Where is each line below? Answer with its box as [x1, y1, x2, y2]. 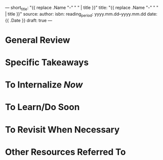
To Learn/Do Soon [5, 102, 80, 113]
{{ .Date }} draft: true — [5, 17, 52, 23]
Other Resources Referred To [5, 146, 126, 158]
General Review [5, 34, 70, 46]
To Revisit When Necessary [5, 124, 120, 135]
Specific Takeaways [5, 57, 89, 68]
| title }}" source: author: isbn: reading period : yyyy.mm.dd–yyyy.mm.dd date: [5, 11, 158, 18]
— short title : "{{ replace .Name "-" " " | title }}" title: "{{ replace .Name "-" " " [5, 5, 159, 12]
